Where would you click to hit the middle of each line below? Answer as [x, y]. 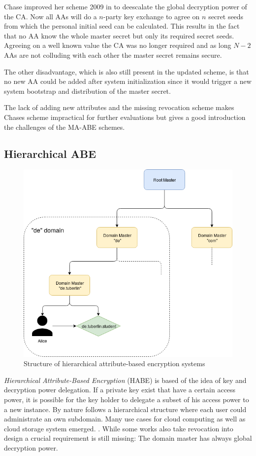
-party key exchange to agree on [151, 16]
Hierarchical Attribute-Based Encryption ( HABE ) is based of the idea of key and [125, 380]
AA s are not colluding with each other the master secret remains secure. [113, 55]
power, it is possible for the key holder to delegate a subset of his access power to [127, 399]
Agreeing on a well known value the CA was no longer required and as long [118, 45]
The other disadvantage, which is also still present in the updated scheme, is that [127, 71]
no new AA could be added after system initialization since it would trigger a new [128, 81]
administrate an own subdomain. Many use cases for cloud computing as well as [125, 419]
